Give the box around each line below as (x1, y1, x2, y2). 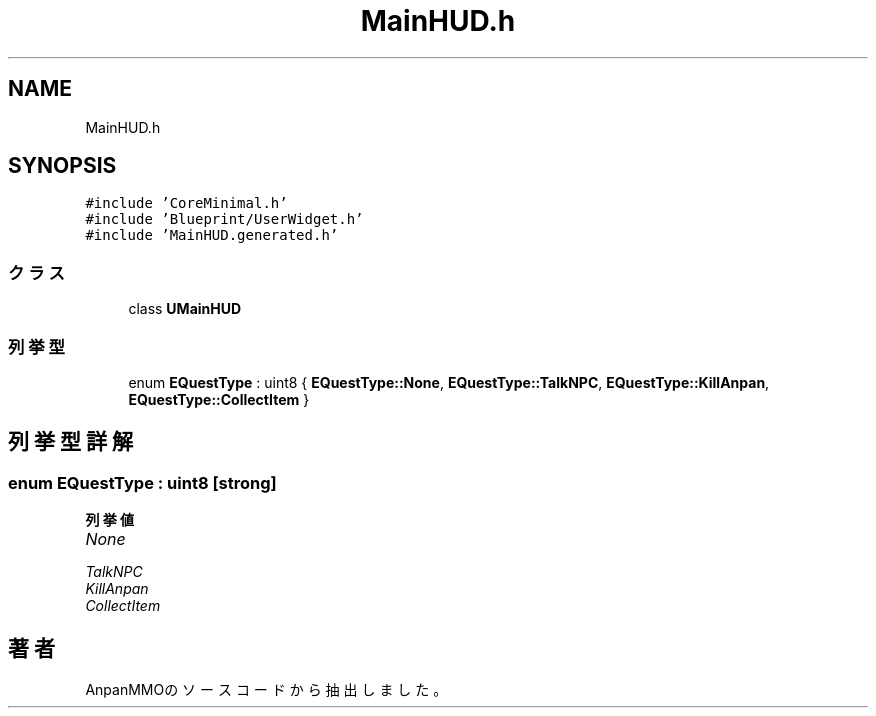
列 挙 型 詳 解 (8, 429, 133, 455)
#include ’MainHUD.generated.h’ (85, 227, 339, 244)
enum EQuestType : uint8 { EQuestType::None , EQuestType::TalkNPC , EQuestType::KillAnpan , (128, 373, 770, 391)
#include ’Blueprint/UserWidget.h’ (85, 211, 364, 228)
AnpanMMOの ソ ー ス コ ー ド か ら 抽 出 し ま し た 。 (85, 681, 448, 698)
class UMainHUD (128, 300, 242, 318)
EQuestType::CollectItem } (128, 390, 310, 408)
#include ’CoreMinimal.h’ (85, 195, 288, 212)
